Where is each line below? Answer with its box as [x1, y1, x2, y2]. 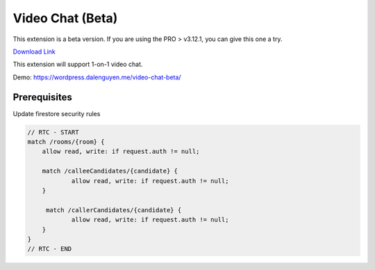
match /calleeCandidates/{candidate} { [42, 167, 178, 175]
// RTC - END [27, 245, 72, 253]
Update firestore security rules [12, 109, 101, 118]
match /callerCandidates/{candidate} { [45, 206, 182, 214]
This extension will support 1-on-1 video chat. [12, 60, 143, 69]
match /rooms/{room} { [27, 138, 105, 145]
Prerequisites [12, 91, 72, 103]
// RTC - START [27, 128, 79, 136]
